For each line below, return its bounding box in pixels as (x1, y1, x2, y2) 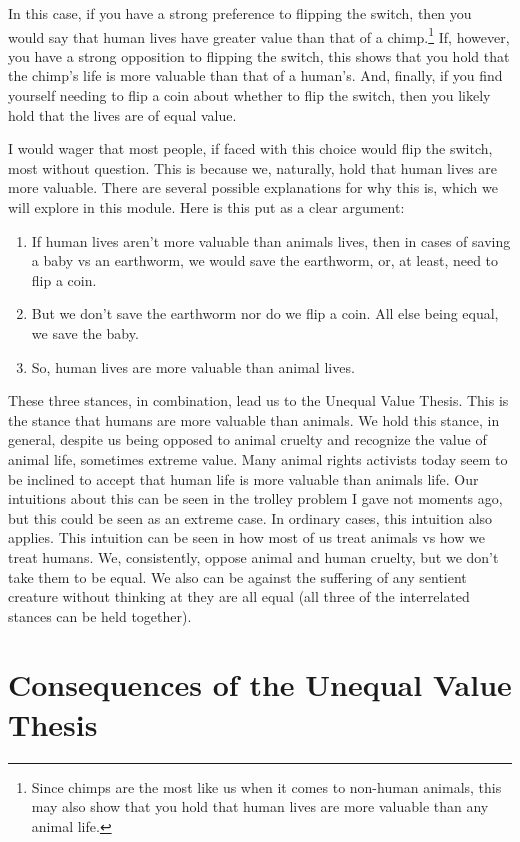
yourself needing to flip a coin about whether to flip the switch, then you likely (8, 85, 491, 106)
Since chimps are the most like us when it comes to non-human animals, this (31, 776, 502, 797)
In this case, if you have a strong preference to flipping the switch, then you (8, 3, 472, 23)
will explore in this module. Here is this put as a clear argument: (8, 197, 405, 217)
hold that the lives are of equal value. (8, 104, 237, 125)
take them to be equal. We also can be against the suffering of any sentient (8, 566, 467, 587)
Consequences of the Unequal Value (8, 664, 512, 705)
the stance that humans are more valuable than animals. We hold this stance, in (8, 409, 500, 430)
